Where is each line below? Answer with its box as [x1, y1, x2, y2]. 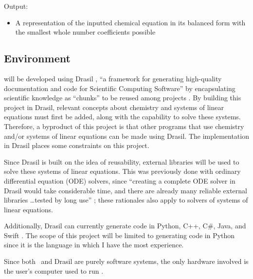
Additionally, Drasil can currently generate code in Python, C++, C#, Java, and [4, 221, 246, 231]
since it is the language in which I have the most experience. [4, 240, 184, 250]
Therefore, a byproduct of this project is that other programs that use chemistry [4, 121, 244, 131]
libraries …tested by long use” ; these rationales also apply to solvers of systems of [4, 195, 248, 205]
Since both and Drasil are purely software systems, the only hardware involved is [4, 256, 249, 266]
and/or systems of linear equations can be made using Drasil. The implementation [4, 130, 249, 141]
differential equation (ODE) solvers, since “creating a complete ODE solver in [4, 175, 235, 186]
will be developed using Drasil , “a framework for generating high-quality [4, 73, 222, 83]
